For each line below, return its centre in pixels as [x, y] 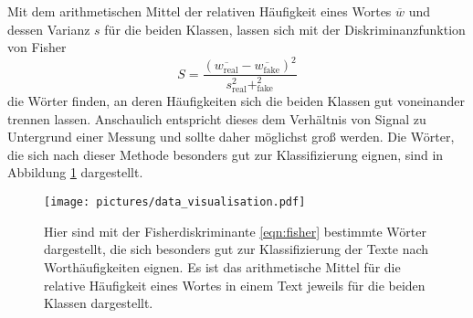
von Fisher [37, 47]
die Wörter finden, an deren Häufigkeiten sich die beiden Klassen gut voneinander [236, 101]
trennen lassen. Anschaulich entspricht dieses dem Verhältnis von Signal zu [217, 118]
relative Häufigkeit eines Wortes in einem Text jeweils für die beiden [235, 285]
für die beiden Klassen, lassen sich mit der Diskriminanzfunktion [285, 29]
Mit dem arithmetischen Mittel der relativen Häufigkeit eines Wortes [200, 11]
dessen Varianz [49, 29]
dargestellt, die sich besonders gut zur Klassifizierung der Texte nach [236, 249]
